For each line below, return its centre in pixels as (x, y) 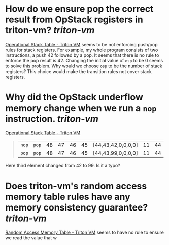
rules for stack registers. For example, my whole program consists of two (82, 50)
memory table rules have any (68, 197)
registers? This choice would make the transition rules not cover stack (79, 71)
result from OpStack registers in (74, 20)
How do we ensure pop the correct (79, 9)
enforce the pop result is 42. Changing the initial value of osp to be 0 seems (84, 60)
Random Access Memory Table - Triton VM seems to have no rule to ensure (84, 232)
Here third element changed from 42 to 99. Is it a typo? (63, 165)
